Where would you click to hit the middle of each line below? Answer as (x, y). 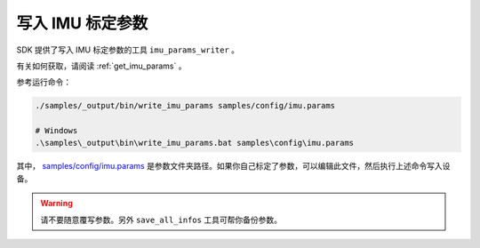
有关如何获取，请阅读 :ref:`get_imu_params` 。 (101, 66)
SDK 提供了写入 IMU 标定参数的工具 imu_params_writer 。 (128, 50)
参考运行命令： (44, 82)
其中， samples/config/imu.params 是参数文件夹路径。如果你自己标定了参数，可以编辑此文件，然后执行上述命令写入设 (233, 166)
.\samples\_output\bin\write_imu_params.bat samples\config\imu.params (195, 143)
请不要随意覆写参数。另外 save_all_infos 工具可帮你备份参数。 (161, 220)
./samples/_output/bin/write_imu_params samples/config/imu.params (185, 106)
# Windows (56, 131)
